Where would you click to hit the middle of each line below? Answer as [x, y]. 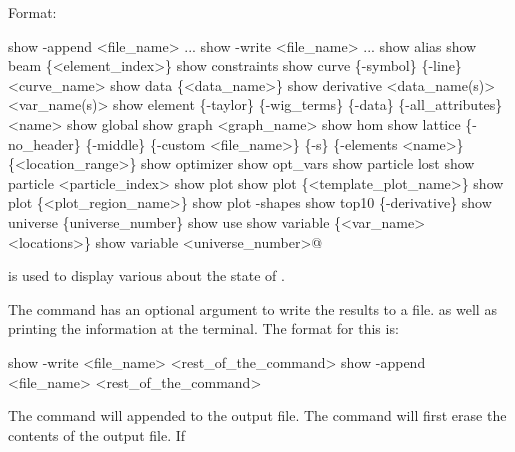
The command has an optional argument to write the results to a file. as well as [252, 308]
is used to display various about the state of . [146, 275]
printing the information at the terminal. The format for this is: [203, 328]
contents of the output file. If [97, 434]
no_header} [44, 143]
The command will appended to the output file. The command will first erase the [257, 415]
